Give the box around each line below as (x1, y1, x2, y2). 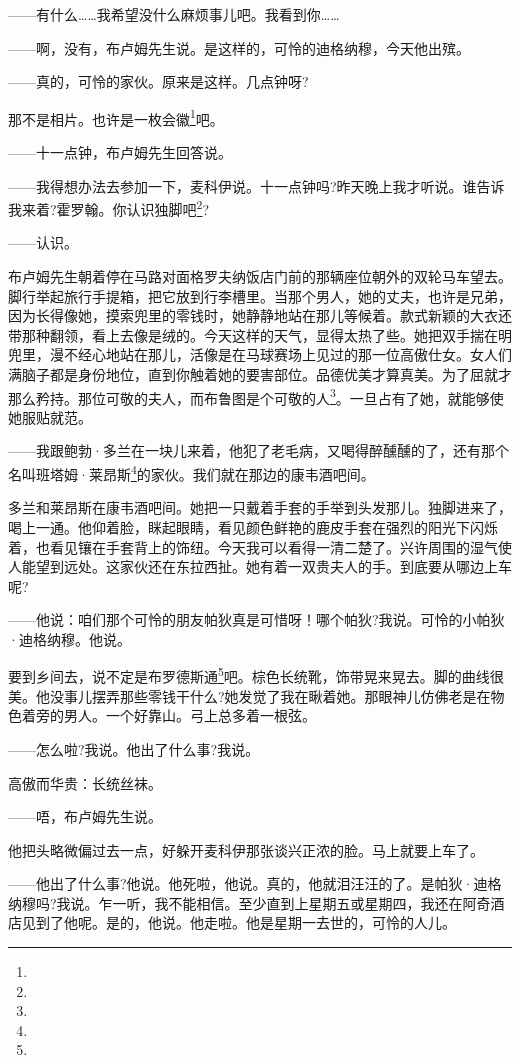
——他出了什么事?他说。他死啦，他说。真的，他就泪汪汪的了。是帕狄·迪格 (8, 873, 502, 894)
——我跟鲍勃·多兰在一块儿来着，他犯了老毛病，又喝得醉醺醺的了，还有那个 (8, 440, 509, 461)
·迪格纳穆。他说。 (8, 628, 131, 649)
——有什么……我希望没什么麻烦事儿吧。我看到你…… (8, 4, 340, 24)
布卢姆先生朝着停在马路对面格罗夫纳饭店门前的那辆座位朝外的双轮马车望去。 (8, 266, 512, 287)
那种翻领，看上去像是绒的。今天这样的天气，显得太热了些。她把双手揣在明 (21, 324, 512, 345)
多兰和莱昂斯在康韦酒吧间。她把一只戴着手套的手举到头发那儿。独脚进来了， (8, 497, 512, 518)
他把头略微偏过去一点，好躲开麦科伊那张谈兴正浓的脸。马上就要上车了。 (8, 839, 484, 860)
